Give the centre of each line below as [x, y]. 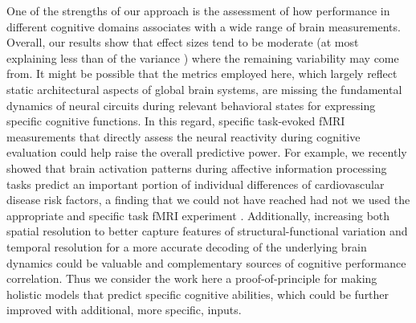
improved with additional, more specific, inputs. [124, 310]
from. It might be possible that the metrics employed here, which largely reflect [202, 74]
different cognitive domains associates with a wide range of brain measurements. [204, 26]
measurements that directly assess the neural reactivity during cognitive [184, 136]
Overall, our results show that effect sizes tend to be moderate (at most [183, 42]
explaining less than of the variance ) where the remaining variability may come [203, 57]
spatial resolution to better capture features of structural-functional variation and [207, 231]
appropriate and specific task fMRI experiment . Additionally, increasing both [198, 215]
